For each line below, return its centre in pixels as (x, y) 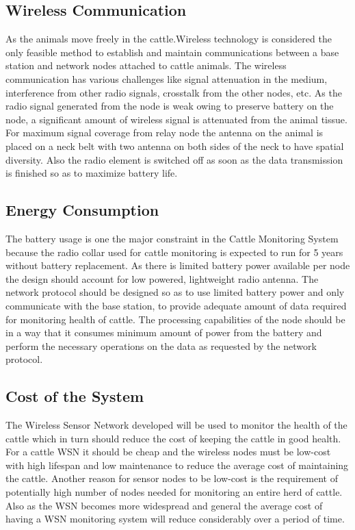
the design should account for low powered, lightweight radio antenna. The (162, 278)
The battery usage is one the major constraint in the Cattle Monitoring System (172, 238)
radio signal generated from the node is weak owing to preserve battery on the (170, 106)
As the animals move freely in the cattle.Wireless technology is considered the (169, 39)
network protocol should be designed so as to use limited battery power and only (175, 292)
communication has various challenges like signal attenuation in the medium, (167, 78)
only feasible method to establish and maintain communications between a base (172, 52)
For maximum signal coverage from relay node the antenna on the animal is (165, 132)
